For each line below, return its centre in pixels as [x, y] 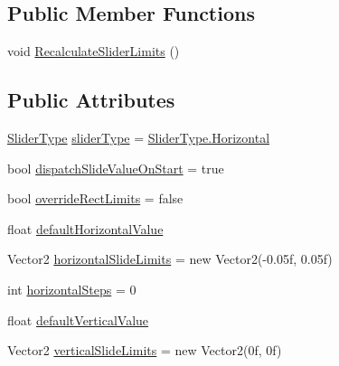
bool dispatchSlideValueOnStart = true [116, 168]
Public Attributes [91, 100]
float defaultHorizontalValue [85, 228]
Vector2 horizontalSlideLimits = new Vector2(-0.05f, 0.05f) [170, 259]
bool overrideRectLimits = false [95, 198]
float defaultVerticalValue [78, 319]
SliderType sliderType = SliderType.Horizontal [139, 137]
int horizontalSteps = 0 [72, 289]
